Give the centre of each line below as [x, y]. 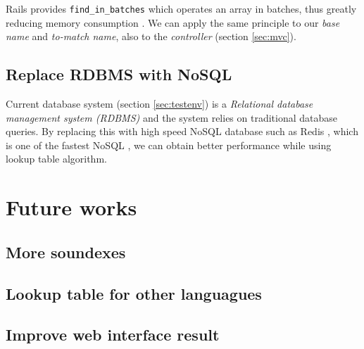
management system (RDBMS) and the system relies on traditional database [172, 117]
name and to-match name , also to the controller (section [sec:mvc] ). [151, 36]
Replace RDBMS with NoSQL [119, 74]
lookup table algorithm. [56, 159]
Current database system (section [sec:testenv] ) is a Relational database [159, 104]
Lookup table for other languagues [134, 293]
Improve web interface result [113, 335]
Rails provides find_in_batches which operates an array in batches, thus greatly [181, 8]
